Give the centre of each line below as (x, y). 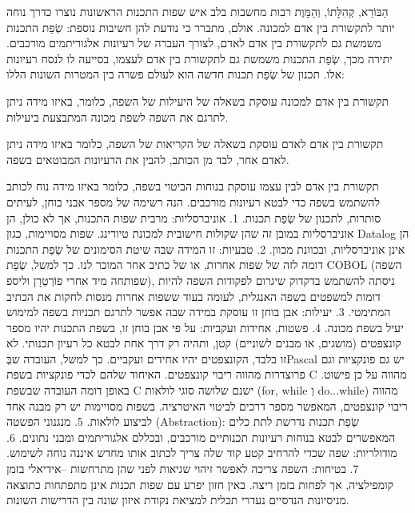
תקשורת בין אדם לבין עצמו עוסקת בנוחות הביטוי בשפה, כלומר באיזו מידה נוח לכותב (193, 186)
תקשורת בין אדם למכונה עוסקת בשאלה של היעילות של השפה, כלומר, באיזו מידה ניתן (198, 100)
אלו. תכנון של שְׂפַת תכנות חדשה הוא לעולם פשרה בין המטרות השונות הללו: (176, 74)
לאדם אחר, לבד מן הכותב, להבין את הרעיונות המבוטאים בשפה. (148, 159)
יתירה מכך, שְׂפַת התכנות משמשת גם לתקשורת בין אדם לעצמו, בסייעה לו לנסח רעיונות (200, 58)
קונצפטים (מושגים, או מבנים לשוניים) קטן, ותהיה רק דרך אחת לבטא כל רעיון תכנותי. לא (204, 343)
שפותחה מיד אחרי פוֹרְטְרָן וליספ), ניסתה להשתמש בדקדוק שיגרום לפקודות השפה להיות (201, 280)
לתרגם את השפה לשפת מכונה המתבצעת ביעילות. (118, 116)
